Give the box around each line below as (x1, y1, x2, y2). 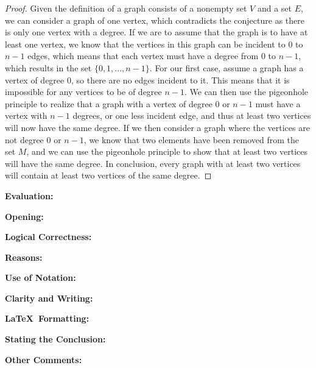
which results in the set (5, 61, 92, 74)
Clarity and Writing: (5, 291, 93, 304)
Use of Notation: (5, 271, 76, 284)
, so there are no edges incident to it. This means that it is (71, 73, 290, 86)
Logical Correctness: (5, 230, 92, 243)
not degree (5, 133, 44, 146)
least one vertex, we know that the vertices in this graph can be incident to (5, 37, 286, 50)
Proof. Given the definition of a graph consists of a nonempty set (5, 2, 247, 14)
